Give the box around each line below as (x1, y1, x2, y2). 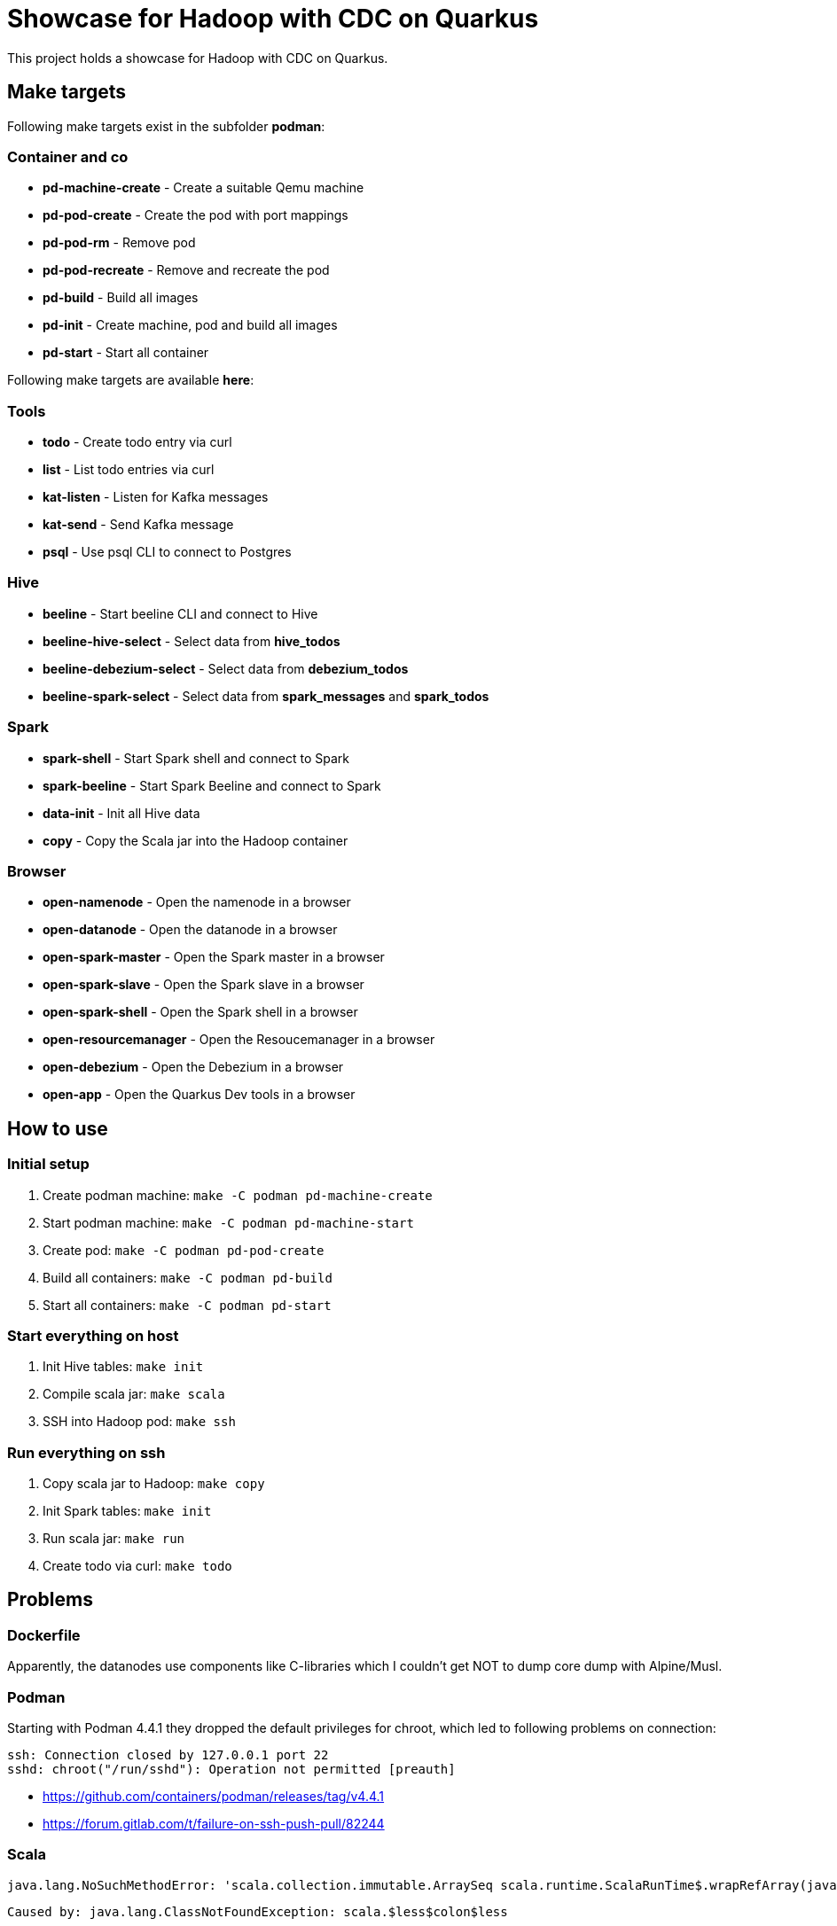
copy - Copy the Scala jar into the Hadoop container (43, 832, 348, 848)
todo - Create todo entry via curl (43, 434, 232, 450)
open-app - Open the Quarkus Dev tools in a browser (43, 1087, 356, 1103)
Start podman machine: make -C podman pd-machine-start (43, 1214, 414, 1230)
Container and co (7, 147, 129, 166)
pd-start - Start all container (43, 345, 209, 361)
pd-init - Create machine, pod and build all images (43, 317, 338, 333)
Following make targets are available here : (7, 372, 254, 388)
